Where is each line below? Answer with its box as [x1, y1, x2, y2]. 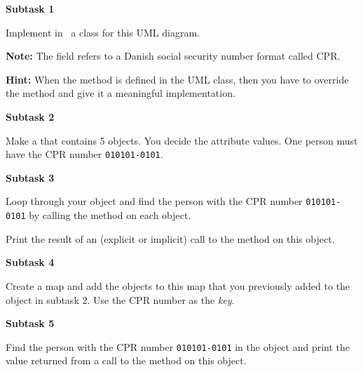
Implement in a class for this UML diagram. [6, 25, 200, 39]
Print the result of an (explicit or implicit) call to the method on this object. [6, 231, 335, 246]
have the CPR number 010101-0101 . [6, 147, 163, 161]
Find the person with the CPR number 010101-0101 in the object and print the [6, 339, 350, 354]
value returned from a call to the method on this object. [6, 353, 247, 368]
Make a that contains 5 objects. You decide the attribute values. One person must [6, 133, 358, 147]
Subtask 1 [6, 1, 55, 15]
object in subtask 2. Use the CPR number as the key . [6, 292, 235, 307]
